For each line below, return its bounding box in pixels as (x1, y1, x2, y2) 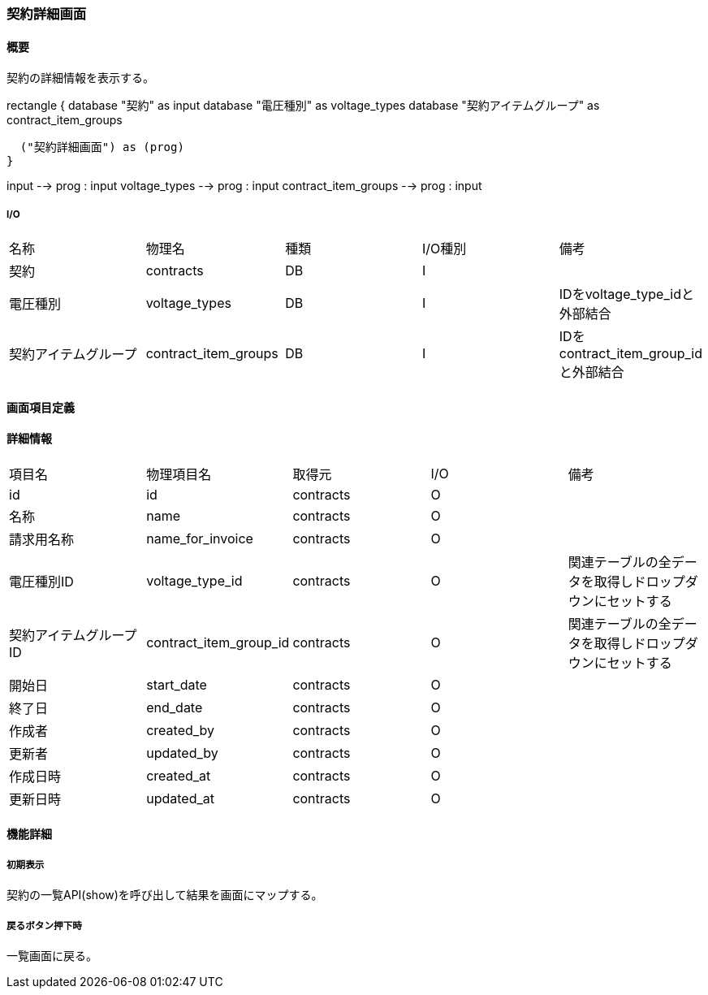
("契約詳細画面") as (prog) (19, 141, 184, 154)
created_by (146, 721, 215, 738)
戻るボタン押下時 (6, 919, 82, 932)
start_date (146, 676, 207, 693)
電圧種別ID (9, 573, 74, 590)
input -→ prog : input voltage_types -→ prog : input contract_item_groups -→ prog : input (6, 179, 482, 193)
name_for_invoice (146, 530, 253, 547)
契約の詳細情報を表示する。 (6, 71, 154, 85)
